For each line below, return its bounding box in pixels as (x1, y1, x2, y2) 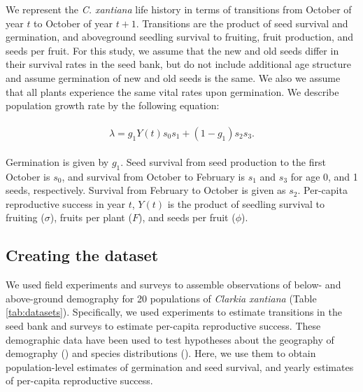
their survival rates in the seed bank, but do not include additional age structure (6, 57, 352, 71)
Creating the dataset (6, 244, 159, 266)
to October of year (34, 15, 113, 30)
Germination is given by (6, 154, 109, 169)
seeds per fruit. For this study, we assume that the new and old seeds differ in (6, 43, 339, 57)
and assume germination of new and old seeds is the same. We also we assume (6, 70, 341, 85)
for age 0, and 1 (290, 169, 358, 183)
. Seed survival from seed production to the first (120, 154, 326, 169)
